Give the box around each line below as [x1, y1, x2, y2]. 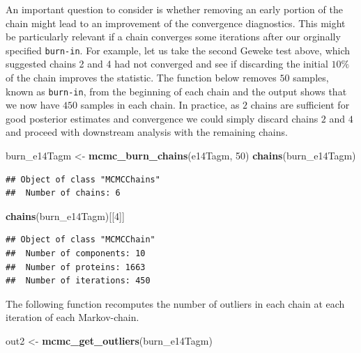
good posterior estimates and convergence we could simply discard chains [6, 111, 318, 125]
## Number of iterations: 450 [6, 276, 151, 286]
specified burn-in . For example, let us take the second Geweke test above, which [6, 42, 351, 57]
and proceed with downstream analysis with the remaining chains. [6, 125, 288, 139]
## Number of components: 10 [6, 249, 146, 259]
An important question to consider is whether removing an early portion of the [6, 2, 343, 16]
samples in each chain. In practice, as [80, 97, 240, 112]
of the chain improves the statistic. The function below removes [6, 70, 277, 85]
